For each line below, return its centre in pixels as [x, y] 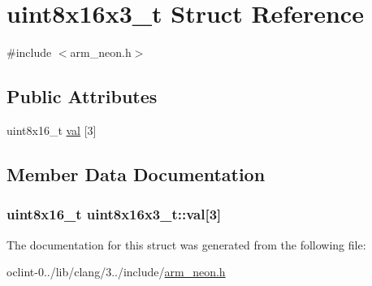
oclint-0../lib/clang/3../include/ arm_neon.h [116, 272]
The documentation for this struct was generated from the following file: [186, 244]
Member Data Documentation [136, 173]
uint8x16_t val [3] [52, 130]
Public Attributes [82, 96]
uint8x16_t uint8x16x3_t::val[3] [114, 214]
